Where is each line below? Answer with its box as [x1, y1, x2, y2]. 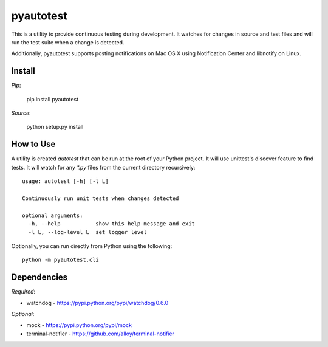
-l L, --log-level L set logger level [28, 228, 147, 236]
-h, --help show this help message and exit [28, 221, 196, 227]
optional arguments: [22, 211, 83, 219]
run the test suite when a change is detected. [11, 38, 125, 46]
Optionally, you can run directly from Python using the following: [11, 242, 173, 249]
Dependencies [11, 272, 68, 283]
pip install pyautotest [26, 95, 79, 103]
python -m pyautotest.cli [22, 256, 100, 264]
